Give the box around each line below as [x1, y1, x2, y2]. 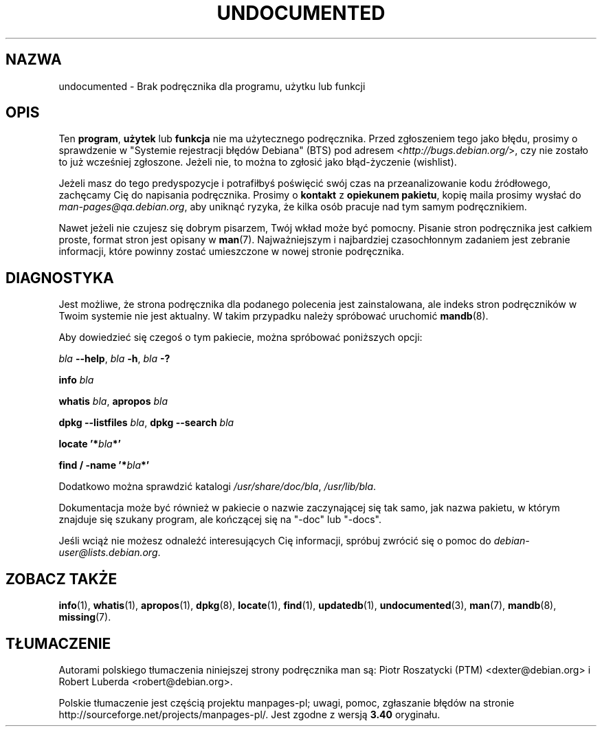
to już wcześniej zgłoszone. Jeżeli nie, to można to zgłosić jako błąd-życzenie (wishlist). [58, 156, 457, 168]
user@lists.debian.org [58, 546, 158, 559]
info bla [58, 374, 94, 386]
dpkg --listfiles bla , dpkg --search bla [58, 417, 234, 429]
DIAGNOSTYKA [5, 269, 114, 287]
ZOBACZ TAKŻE [5, 570, 118, 588]
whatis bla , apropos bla [58, 395, 168, 408]
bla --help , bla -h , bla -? [58, 353, 170, 365]
